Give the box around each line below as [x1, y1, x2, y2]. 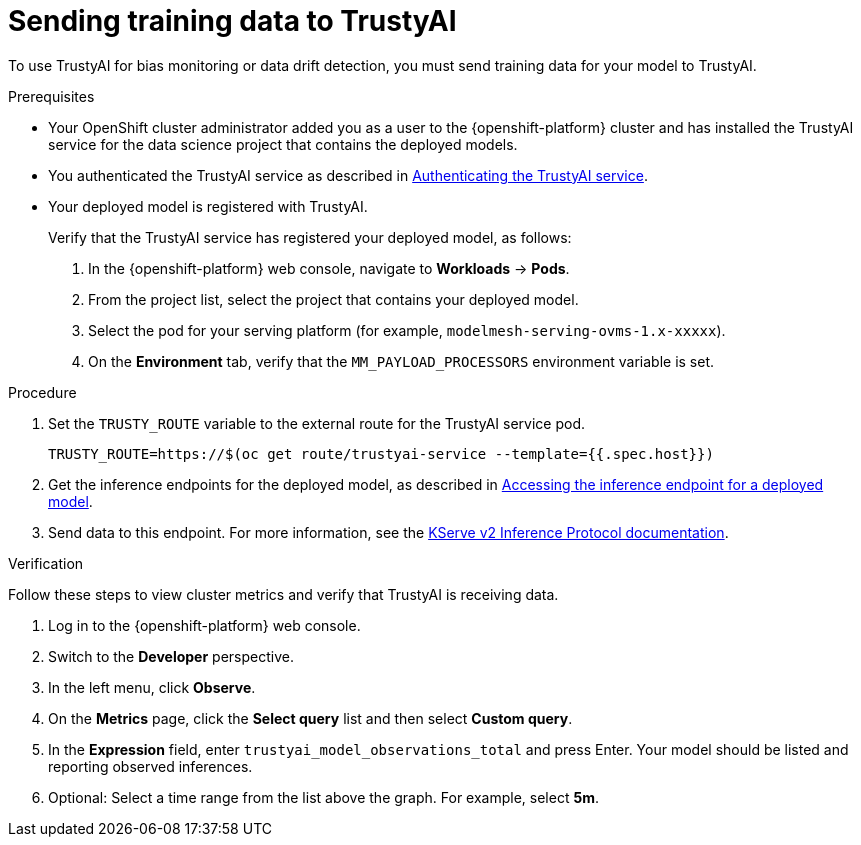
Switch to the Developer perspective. [48, 647, 294, 665]
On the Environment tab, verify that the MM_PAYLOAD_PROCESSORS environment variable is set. [88, 352, 715, 370]
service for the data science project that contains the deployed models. [48, 135, 518, 153]
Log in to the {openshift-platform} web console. [48, 616, 361, 634]
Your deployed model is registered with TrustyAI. [48, 197, 368, 215]
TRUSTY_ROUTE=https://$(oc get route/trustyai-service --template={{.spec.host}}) [48, 445, 714, 462]
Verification [8, 554, 84, 572]
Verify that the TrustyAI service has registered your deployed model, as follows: [48, 228, 572, 246]
